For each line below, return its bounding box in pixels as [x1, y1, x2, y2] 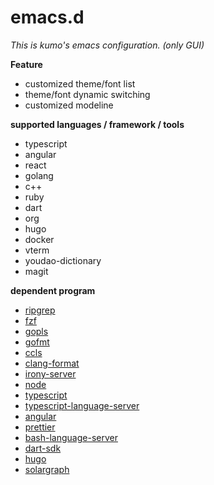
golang [24, 169, 54, 181]
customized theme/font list [24, 77, 136, 90]
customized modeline [24, 99, 114, 111]
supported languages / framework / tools [10, 118, 185, 130]
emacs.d [10, 6, 85, 29]
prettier [24, 421, 56, 433]
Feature [10, 58, 43, 70]
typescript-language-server [24, 399, 140, 411]
